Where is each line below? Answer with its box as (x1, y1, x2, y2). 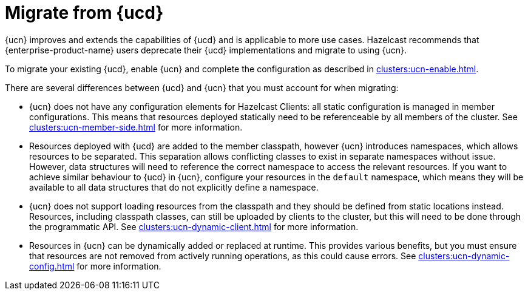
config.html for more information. (29, 260, 161, 271)
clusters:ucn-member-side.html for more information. (29, 121, 243, 132)
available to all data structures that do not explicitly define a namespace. (29, 181, 319, 192)
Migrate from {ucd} (5, 2, 164, 23)
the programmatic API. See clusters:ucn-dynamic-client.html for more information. (29, 221, 359, 232)
